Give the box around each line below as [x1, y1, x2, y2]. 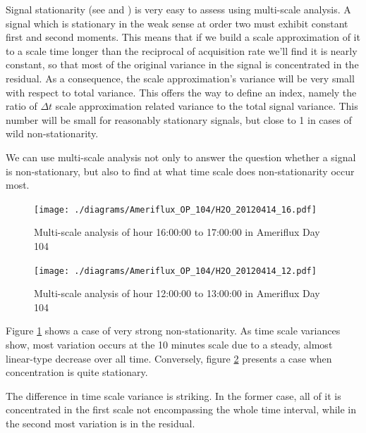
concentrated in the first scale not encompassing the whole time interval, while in [6, 402, 356, 417]
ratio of [6, 99, 37, 113]
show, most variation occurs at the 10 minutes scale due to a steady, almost [6, 337, 333, 351]
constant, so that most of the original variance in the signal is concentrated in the [6, 57, 359, 72]
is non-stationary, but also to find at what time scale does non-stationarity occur [6, 163, 355, 178]
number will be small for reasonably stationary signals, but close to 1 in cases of [6, 112, 352, 127]
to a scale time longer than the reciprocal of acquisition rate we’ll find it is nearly [6, 43, 358, 58]
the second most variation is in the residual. [6, 415, 195, 430]
